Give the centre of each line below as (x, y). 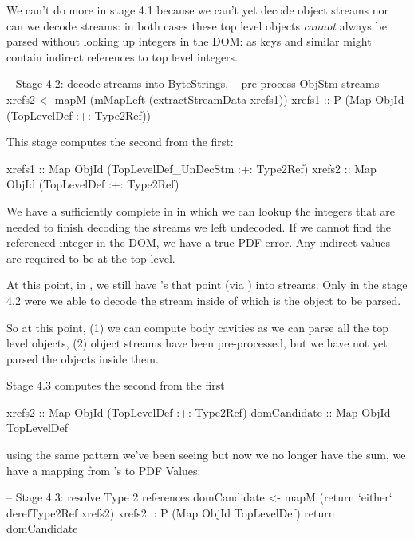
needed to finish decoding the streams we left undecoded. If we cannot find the (199, 226)
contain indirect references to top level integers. (122, 56)
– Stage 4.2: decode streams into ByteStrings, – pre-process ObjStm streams (193, 83)
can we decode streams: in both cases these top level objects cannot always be (197, 25)
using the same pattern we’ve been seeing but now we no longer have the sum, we (206, 455)
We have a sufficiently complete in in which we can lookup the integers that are (201, 210)
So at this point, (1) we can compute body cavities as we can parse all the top (198, 327)
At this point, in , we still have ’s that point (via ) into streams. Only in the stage (207, 285)
